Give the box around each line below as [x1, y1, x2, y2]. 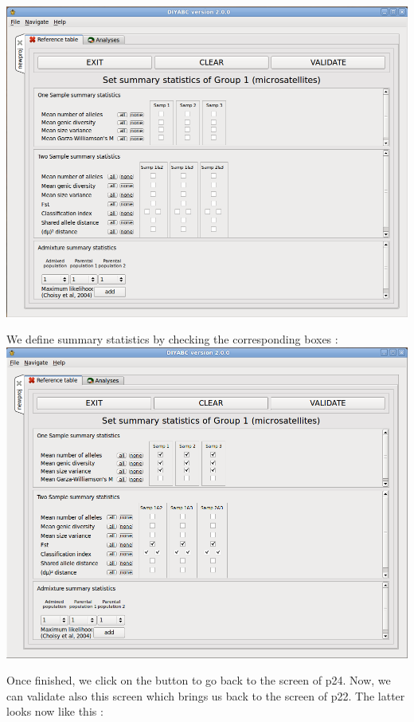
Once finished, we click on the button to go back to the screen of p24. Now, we [6, 672, 391, 689]
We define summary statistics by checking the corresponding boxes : [6, 331, 338, 347]
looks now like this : [6, 703, 103, 720]
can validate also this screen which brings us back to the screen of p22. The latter [6, 687, 405, 704]
